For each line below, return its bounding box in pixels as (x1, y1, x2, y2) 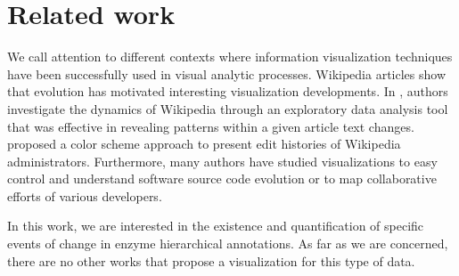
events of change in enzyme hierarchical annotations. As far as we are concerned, (7, 234, 448, 253)
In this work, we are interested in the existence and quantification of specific (7, 216, 424, 235)
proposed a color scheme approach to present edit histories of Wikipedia (7, 134, 401, 153)
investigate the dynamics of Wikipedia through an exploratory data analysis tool (7, 99, 448, 118)
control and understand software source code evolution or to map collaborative (7, 169, 437, 188)
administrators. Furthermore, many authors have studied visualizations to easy (7, 151, 438, 170)
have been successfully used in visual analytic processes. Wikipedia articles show (7, 64, 446, 83)
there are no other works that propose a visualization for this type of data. (7, 251, 415, 270)
